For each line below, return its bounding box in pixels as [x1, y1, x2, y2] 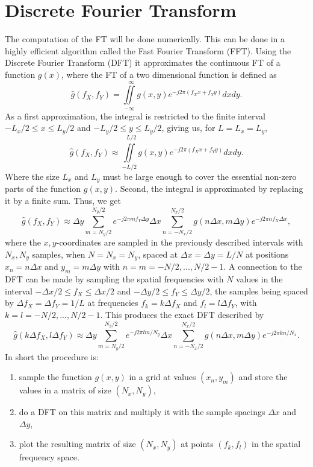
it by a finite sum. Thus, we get [5, 194, 122, 206]
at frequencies [87, 296, 138, 309]
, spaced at [138, 248, 178, 261]
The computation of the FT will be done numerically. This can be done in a [5, 33, 285, 45]
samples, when [32, 248, 85, 261]
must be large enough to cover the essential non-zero [103, 170, 297, 182]
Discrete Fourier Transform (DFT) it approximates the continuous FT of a [5, 56, 280, 69]
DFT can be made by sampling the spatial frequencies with [5, 273, 224, 285]
